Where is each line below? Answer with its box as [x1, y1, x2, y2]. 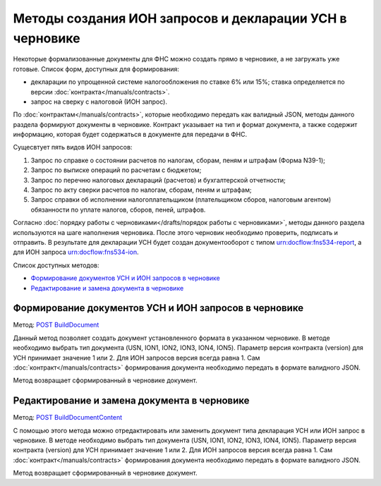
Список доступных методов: [13, 261, 99, 269]
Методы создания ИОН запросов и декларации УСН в [13, 11, 347, 26]
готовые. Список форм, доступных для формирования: [13, 64, 180, 73]
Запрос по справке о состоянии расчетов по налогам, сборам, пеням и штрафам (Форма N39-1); [30, 156, 326, 164]
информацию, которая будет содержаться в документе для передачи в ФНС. [13, 130, 247, 139]
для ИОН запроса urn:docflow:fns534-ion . [13, 248, 139, 257]
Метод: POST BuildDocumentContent [13, 413, 123, 422]
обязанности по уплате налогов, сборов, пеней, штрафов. [30, 205, 206, 214]
